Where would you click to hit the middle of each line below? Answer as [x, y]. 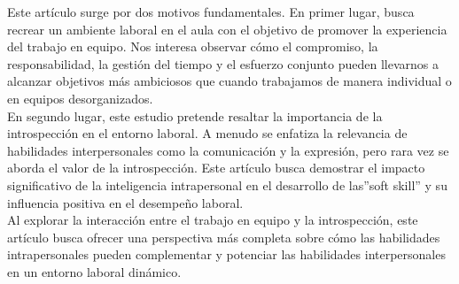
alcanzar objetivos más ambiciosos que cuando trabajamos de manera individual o [229, 81]
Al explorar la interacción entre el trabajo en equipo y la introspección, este [213, 220]
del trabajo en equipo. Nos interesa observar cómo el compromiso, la [193, 46]
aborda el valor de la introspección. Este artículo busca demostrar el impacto [216, 168]
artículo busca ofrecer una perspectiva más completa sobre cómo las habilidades [224, 237]
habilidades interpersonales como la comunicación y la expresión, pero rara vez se [228, 150]
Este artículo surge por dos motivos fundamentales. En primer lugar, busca [211, 12]
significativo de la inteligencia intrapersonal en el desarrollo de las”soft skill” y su [227, 184]
